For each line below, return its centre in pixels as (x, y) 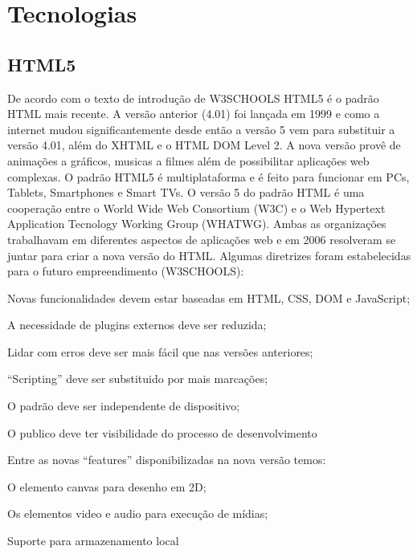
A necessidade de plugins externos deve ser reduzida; (137, 325)
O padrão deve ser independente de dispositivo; (124, 406)
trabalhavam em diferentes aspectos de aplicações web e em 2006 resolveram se (202, 239)
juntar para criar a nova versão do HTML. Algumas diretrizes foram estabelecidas (209, 255)
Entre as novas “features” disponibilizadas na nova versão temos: (167, 460)
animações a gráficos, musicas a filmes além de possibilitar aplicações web (188, 160)
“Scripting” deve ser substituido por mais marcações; (138, 379)
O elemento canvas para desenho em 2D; (107, 486)
